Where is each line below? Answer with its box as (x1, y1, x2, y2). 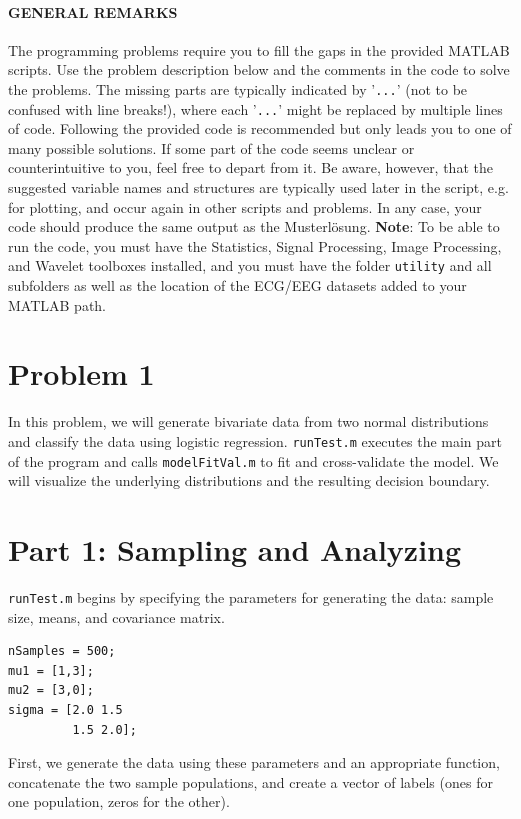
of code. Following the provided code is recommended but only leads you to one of (8, 118, 512, 139)
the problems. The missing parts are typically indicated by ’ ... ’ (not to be (8, 78, 468, 99)
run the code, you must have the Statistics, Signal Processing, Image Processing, (8, 235, 502, 256)
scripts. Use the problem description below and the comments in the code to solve (8, 59, 510, 80)
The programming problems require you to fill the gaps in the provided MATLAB (8, 39, 510, 60)
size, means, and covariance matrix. (8, 606, 225, 627)
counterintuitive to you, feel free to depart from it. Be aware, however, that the (8, 157, 493, 178)
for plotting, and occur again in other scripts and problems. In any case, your (8, 196, 482, 217)
